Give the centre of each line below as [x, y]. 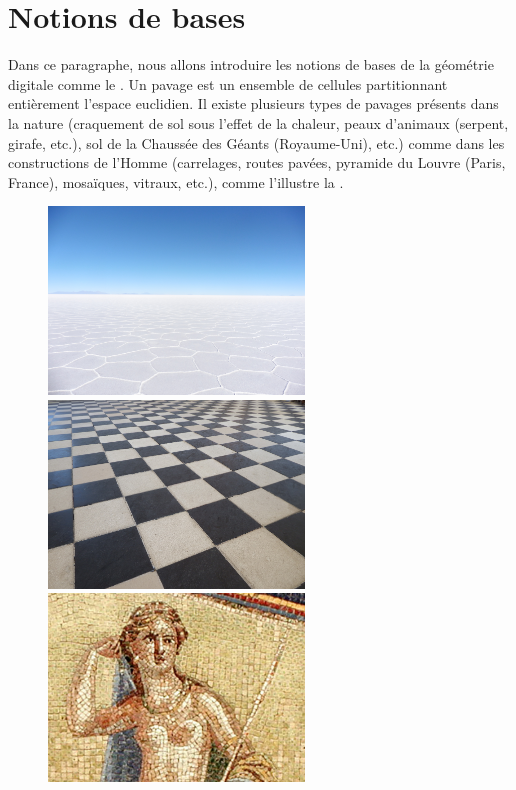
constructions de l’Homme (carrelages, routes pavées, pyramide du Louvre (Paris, [257, 162]
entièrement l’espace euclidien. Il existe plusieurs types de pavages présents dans [253, 103]
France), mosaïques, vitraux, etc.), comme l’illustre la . [176, 181]
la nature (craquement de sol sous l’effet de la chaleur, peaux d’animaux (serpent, [258, 122]
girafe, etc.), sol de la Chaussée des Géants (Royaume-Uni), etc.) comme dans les [256, 142]
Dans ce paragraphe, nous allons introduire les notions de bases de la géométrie [251, 64]
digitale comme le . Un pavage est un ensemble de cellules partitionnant [228, 83]
